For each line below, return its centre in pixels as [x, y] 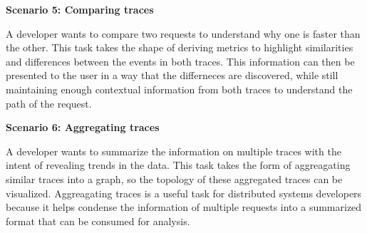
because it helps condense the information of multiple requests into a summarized [184, 207]
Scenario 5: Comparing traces [80, 9]
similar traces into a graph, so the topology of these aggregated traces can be [174, 178]
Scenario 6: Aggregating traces [83, 127]
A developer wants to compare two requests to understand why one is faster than [183, 33]
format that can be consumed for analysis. [98, 221]
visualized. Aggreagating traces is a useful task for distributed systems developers [184, 193]
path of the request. [49, 103]
